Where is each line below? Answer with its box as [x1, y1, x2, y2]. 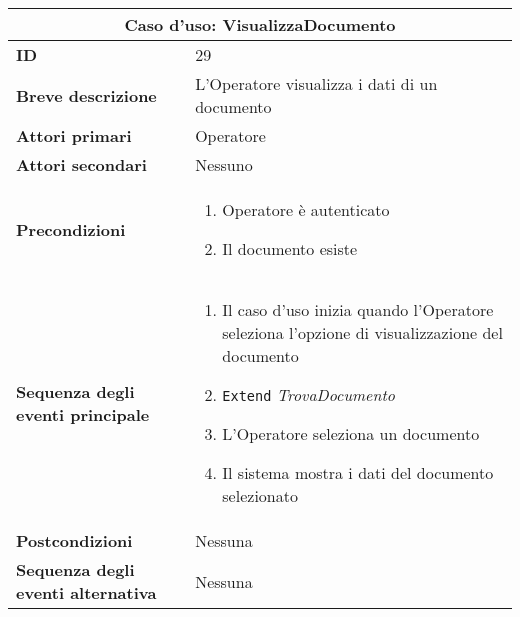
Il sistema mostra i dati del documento [222, 461, 494, 484]
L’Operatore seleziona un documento [222, 422, 480, 445]
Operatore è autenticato [222, 198, 390, 221]
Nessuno [195, 153, 253, 176]
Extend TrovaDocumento [222, 383, 395, 406]
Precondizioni [16, 217, 126, 241]
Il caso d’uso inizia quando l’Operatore [222, 298, 494, 321]
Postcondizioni [16, 529, 133, 552]
